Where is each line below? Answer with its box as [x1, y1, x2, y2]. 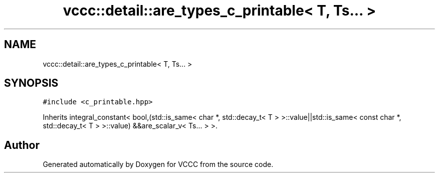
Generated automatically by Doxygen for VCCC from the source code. [43, 160, 274, 169]
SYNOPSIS [4, 77, 59, 90]
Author [4, 138, 40, 151]
